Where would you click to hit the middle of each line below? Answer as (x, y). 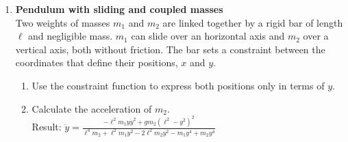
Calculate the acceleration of (92, 108)
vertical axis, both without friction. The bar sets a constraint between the (170, 49)
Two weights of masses (63, 22)
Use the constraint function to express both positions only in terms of (178, 85)
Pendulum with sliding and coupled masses (119, 9)
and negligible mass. (71, 36)
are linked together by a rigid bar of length (253, 22)
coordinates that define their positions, (97, 62)
